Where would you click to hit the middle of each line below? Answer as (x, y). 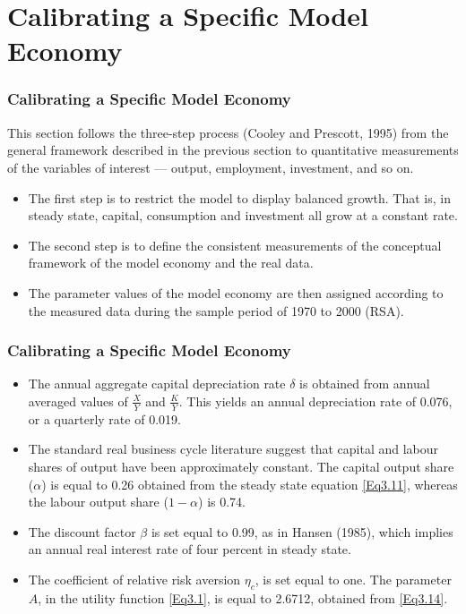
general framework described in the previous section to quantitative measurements (233, 150)
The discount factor (82, 531)
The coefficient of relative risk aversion (134, 579)
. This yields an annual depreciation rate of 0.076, (315, 401)
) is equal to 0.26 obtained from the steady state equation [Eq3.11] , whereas (250, 484)
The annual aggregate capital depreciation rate (157, 384)
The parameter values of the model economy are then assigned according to (236, 292)
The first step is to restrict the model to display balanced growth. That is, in (239, 197)
